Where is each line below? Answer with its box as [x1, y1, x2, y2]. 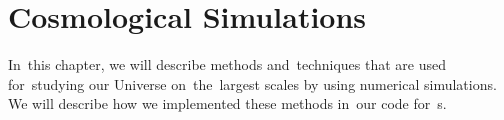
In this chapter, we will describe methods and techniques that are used [8, 54, 446, 75]
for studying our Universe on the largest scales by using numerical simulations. [8, 73, 497, 94]
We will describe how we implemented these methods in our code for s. [8, 93, 447, 114]
